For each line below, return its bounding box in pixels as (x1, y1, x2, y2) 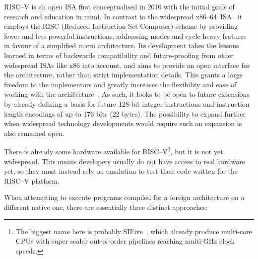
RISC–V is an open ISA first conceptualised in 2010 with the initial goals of (4, 1, 235, 11)
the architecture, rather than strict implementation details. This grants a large (4, 69, 243, 80)
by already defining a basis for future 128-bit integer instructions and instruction (4, 98, 250, 109)
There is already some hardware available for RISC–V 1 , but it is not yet (4, 145, 223, 156)
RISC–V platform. (4, 175, 60, 186)
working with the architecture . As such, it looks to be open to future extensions (4, 89, 250, 99)
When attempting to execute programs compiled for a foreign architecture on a (4, 192, 245, 202)
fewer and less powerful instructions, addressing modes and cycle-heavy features (4, 30, 247, 41)
